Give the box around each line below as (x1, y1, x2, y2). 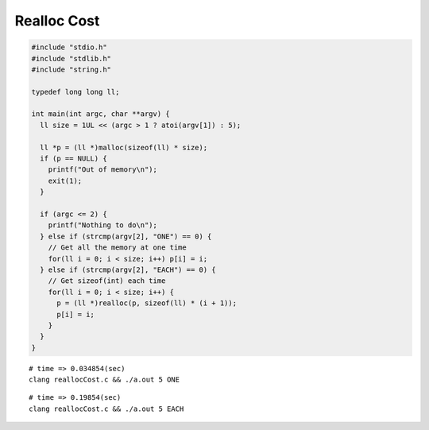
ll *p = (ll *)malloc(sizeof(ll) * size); (40, 143, 208, 152)
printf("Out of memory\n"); (48, 165, 158, 174)
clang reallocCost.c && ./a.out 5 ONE (29, 375, 180, 385)
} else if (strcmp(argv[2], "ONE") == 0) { (40, 231, 212, 241)
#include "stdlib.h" (31, 54, 111, 63)
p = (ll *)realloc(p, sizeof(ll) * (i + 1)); (56, 299, 238, 308)
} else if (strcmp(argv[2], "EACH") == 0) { (40, 265, 216, 274)
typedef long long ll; (31, 87, 120, 96)
